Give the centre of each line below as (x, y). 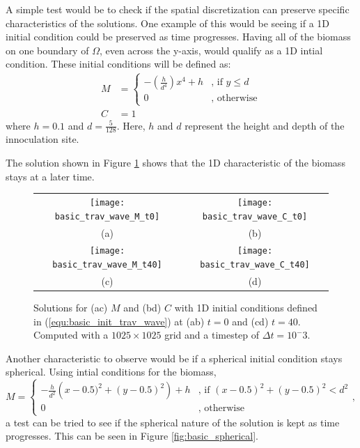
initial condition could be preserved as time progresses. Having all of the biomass (178, 37)
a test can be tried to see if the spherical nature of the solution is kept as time (173, 422)
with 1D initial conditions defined (246, 308)
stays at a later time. (50, 176)
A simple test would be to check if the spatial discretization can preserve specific (178, 9)
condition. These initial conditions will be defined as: (118, 64)
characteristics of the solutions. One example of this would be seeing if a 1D (168, 23)
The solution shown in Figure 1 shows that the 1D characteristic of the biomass (175, 163)
